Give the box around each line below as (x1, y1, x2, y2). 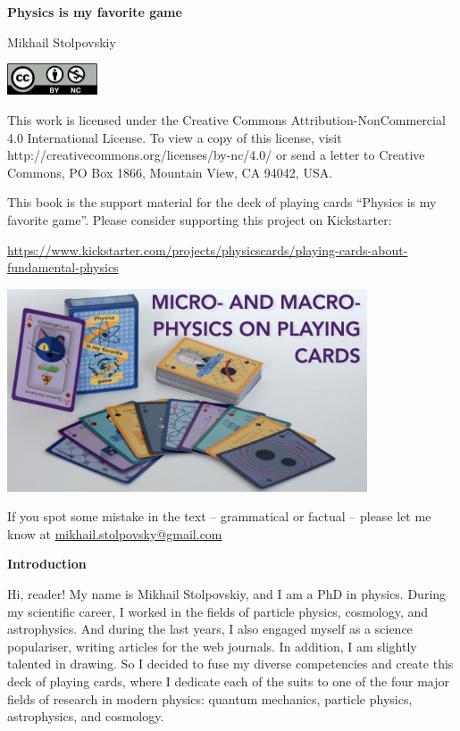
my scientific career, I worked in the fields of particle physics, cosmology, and (7, 602, 429, 620)
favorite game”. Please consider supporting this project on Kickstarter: (7, 211, 392, 229)
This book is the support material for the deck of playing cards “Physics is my (7, 193, 437, 212)
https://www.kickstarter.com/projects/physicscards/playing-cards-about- (7, 240, 408, 259)
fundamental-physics (7, 258, 119, 277)
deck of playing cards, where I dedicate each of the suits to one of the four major (7, 671, 450, 690)
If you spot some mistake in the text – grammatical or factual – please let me (7, 507, 431, 526)
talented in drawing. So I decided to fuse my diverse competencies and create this (7, 654, 454, 673)
